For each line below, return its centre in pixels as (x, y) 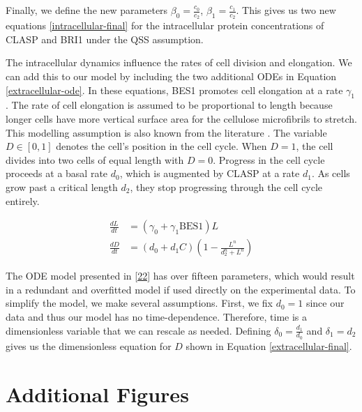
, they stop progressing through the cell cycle (226, 186)
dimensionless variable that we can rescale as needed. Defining (138, 330)
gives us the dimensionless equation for (89, 345)
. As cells (331, 173)
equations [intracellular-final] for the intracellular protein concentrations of (165, 25)
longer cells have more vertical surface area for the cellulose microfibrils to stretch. (181, 119)
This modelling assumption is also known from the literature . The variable (166, 132)
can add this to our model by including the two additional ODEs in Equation (171, 76)
